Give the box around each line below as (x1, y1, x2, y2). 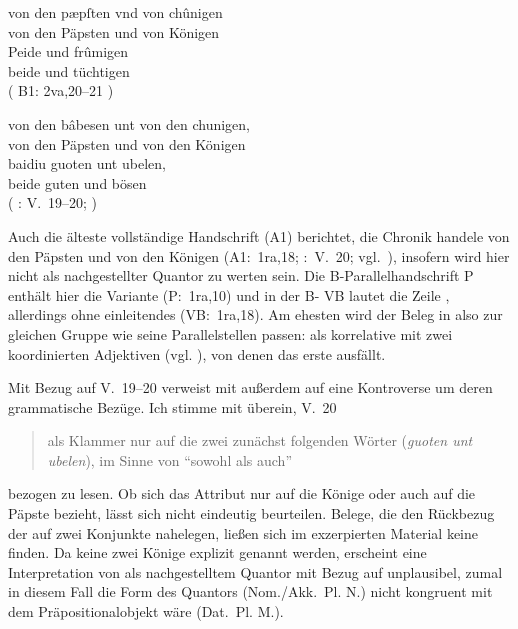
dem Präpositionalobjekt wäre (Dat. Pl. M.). (8, 601, 284, 622)
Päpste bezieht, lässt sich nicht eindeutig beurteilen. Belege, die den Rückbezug (8, 503, 495, 524)
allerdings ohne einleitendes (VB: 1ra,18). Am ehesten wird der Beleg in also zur (8, 304, 503, 325)
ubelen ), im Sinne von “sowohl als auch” (47, 449, 293, 470)
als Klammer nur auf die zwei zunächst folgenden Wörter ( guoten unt (47, 430, 473, 451)
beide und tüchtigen (8, 60, 130, 81)
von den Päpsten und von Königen (8, 21, 220, 42)
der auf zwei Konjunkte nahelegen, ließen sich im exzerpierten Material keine (8, 522, 478, 543)
